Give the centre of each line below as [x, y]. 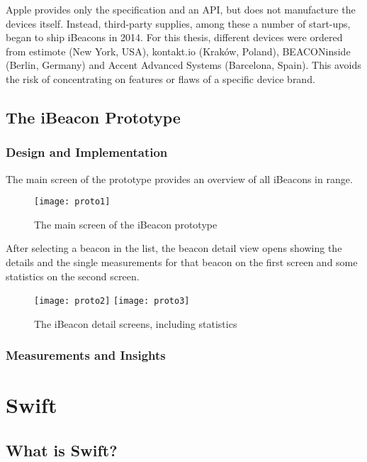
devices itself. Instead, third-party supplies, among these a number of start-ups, [178, 23]
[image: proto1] [72, 202]
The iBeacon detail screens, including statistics [136, 323]
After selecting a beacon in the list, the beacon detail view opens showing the [174, 248]
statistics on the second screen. [73, 276]
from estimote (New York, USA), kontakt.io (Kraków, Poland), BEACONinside [178, 51]
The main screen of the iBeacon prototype [126, 224]
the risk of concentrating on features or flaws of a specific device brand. [160, 78]
